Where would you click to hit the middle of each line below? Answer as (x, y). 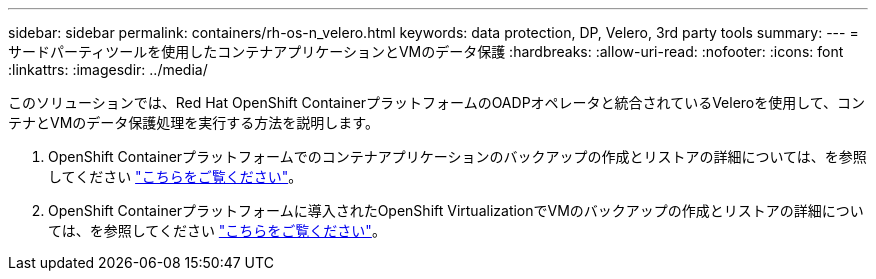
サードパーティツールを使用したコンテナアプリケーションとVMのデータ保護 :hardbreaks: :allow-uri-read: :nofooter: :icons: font (426, 51)
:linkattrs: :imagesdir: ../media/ (108, 69)
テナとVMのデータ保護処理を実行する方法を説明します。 (193, 122)
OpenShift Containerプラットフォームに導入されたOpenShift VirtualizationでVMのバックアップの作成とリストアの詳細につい (456, 210)
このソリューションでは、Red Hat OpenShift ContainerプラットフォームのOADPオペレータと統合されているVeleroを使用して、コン (437, 102)
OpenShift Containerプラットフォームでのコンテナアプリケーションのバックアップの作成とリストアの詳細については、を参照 (457, 156)
